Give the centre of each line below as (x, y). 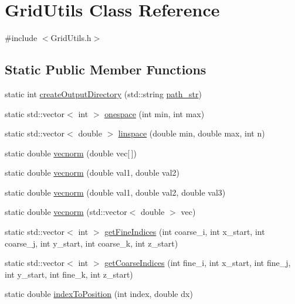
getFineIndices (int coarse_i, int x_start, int (185, 232)
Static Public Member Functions (106, 69)
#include (21, 38)
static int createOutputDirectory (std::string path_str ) (103, 93)
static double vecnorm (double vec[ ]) (71, 153)
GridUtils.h (71, 38)
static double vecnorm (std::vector (66, 212)
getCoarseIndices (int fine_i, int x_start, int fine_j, (198, 263)
